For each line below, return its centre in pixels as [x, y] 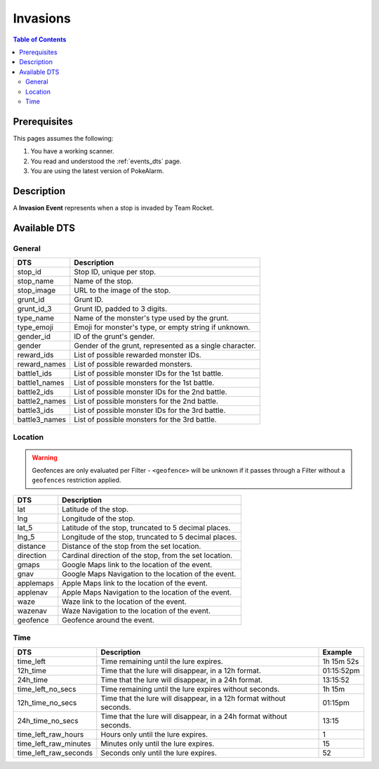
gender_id [34, 336]
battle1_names [41, 383]
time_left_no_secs [47, 689]
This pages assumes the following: [63, 138]
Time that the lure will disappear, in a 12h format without [193, 698]
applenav [33, 592]
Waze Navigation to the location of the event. [136, 611]
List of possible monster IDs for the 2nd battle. [151, 392]
